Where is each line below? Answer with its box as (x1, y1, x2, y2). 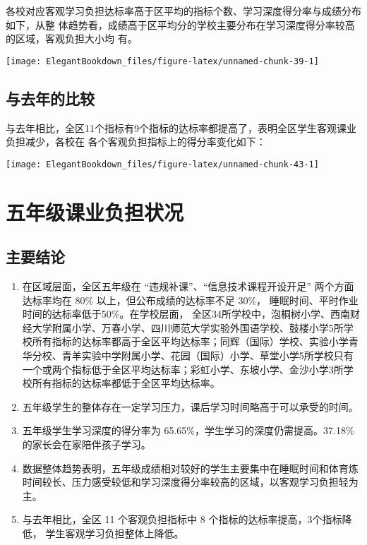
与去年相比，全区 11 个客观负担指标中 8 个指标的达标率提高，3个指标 (22, 512, 342, 527)
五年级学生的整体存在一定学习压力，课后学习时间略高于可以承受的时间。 (22, 399, 359, 414)
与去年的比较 (6, 87, 95, 109)
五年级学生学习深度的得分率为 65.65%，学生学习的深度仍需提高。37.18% (22, 423, 354, 438)
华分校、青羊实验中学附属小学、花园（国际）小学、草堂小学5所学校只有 (22, 348, 354, 363)
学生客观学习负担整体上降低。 (45, 525, 184, 540)
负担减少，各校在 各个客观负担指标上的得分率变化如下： (6, 134, 266, 149)
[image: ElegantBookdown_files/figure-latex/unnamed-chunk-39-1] (6, 56, 319, 66)
